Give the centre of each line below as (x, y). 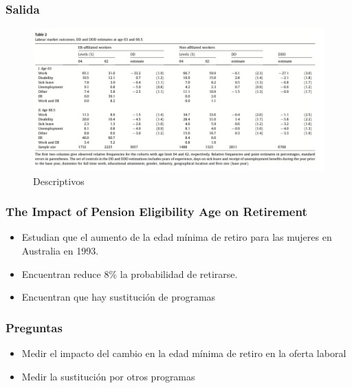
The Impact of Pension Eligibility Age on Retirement (156, 212)
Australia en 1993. (60, 250)
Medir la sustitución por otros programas (108, 376)
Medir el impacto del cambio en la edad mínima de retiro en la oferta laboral (184, 353)
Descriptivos (59, 181)
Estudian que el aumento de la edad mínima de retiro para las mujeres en (177, 237)
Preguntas (34, 327)
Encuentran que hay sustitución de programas (119, 297)
